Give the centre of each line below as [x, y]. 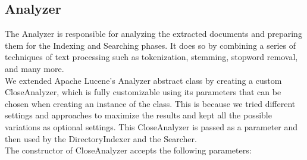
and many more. [35, 68]
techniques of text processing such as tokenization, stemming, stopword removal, [151, 57]
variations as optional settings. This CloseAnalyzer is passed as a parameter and [151, 126]
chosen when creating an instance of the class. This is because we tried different [150, 103]
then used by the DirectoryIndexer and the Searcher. [101, 138]
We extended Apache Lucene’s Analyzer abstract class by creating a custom [143, 80]
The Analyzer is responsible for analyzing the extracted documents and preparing [153, 34]
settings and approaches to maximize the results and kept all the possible [138, 115]
